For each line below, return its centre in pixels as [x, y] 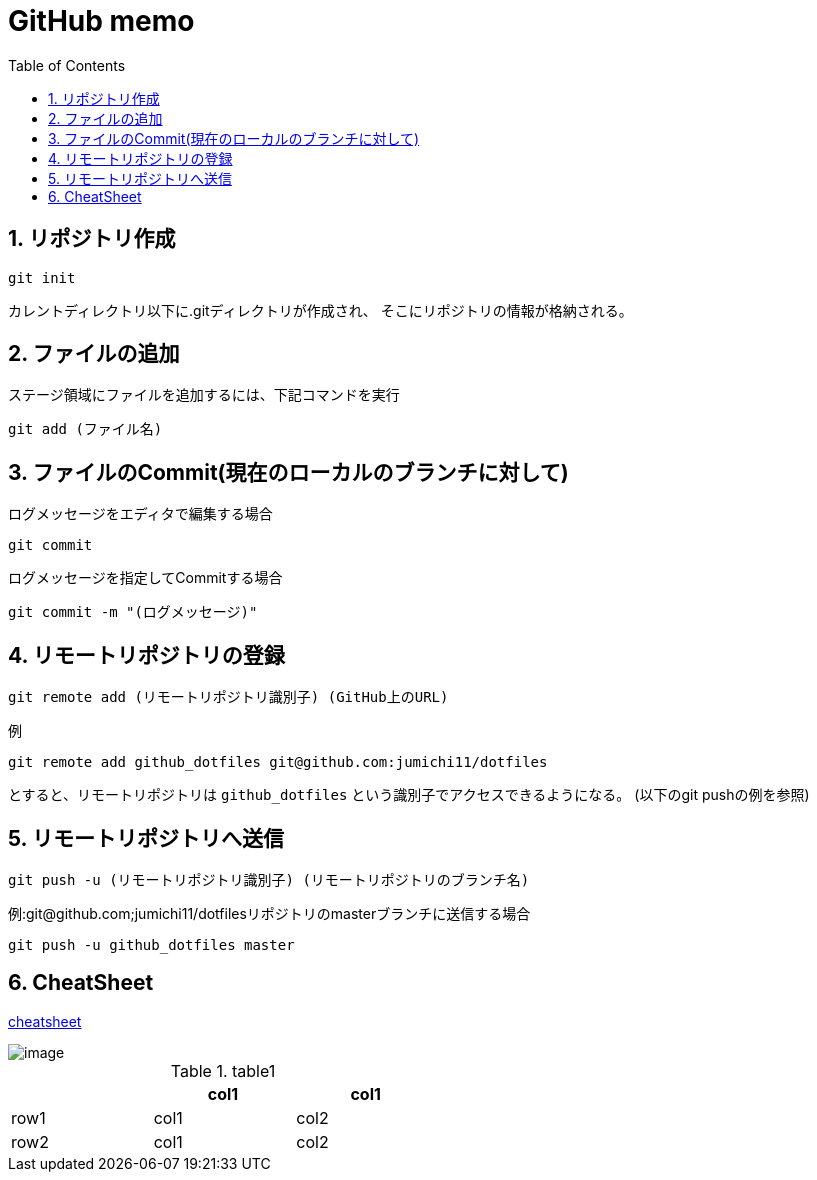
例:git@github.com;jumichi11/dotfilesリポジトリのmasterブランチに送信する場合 [269, 913]
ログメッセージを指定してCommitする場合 [145, 578]
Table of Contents [67, 65]
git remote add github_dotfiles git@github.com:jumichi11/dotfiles [278, 762]
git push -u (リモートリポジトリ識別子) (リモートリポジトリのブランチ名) [269, 879]
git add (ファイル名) [85, 429]
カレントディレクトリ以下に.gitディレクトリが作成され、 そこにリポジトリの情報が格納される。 [320, 310]
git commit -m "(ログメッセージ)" [133, 612]
